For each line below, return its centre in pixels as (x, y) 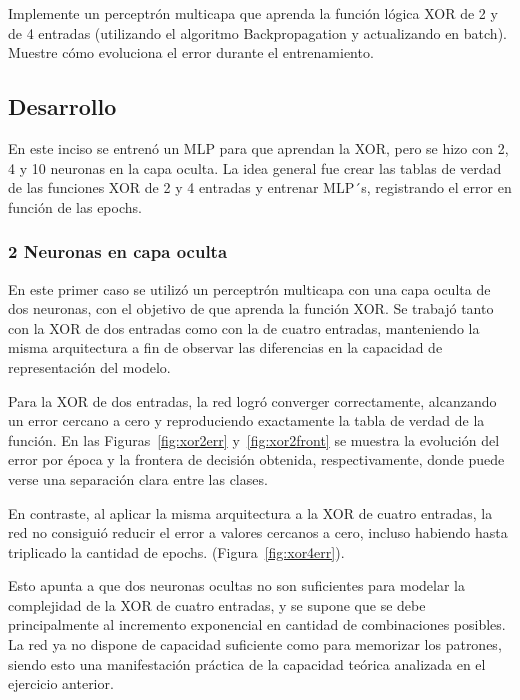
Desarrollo (62, 106)
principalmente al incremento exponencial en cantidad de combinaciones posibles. (257, 624)
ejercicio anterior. (61, 683)
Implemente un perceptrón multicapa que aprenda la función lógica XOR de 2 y (253, 13)
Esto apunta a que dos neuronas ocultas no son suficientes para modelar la (237, 585)
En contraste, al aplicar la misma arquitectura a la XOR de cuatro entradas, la (250, 512)
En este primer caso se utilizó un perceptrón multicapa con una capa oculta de (249, 288)
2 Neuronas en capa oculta (118, 251)
